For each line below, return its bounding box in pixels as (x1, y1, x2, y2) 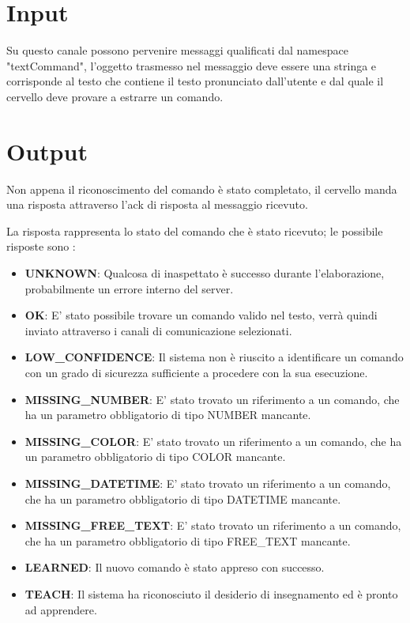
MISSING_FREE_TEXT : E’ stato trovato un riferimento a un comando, (24, 517, 401, 534)
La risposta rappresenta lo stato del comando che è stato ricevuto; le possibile (6, 222, 383, 239)
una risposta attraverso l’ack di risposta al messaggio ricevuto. (6, 196, 308, 213)
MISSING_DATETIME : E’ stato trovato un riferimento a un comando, (24, 474, 391, 491)
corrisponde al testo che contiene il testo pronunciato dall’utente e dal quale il (6, 73, 384, 89)
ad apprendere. (24, 601, 97, 617)
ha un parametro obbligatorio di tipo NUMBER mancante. (24, 406, 311, 423)
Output (6, 134, 88, 167)
